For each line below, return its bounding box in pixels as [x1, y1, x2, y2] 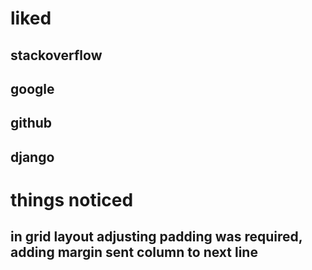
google [10, 80, 55, 97]
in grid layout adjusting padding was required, [10, 228, 303, 246]
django [10, 148, 55, 166]
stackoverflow [10, 47, 103, 64]
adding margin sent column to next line [10, 244, 258, 261]
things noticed [10, 188, 134, 211]
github [10, 115, 53, 132]
